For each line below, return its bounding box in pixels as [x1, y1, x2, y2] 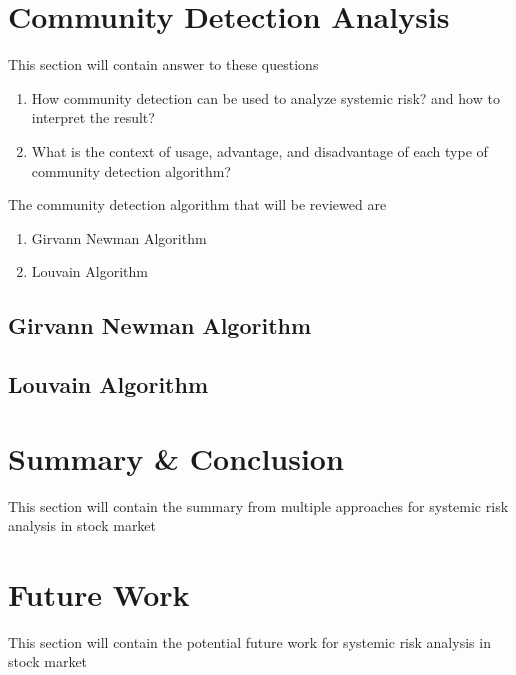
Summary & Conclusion [8, 437, 344, 478]
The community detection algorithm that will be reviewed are [8, 194, 387, 215]
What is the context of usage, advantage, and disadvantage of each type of [31, 140, 488, 161]
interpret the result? [31, 107, 155, 128]
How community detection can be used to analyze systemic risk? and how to [31, 87, 500, 108]
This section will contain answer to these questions [8, 54, 319, 75]
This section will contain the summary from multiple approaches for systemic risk [8, 495, 509, 516]
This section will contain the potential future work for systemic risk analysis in [8, 631, 491, 652]
